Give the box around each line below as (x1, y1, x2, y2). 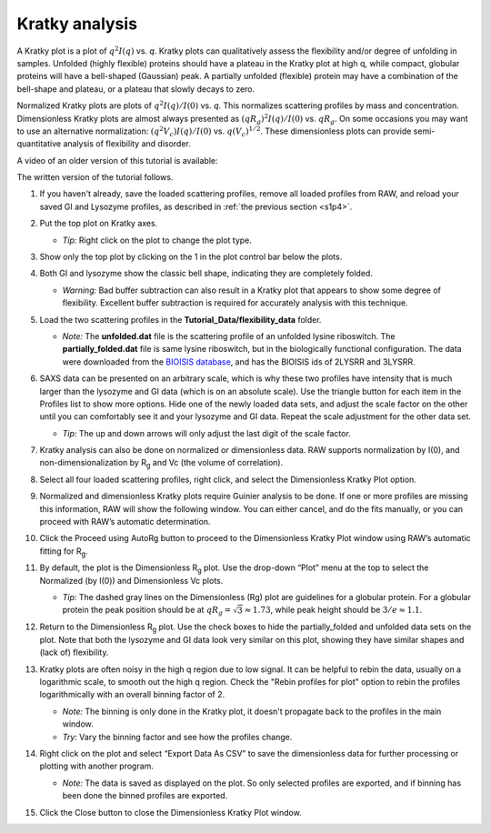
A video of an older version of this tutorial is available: (16, 155, 218, 166)
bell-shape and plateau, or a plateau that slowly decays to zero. (16, 83, 256, 95)
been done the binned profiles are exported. (62, 790, 228, 801)
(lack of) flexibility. (39, 647, 109, 658)
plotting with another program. (39, 760, 155, 772)
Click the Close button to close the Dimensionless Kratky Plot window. (39, 807, 302, 818)
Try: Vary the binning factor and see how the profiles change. (62, 731, 293, 742)
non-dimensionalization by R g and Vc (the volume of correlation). (39, 457, 284, 470)
